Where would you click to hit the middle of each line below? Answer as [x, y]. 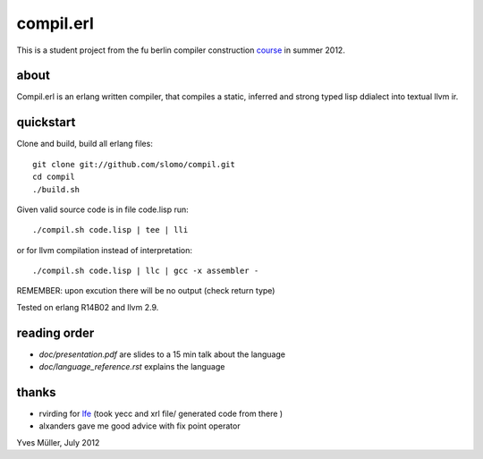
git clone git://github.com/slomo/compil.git [134, 164]
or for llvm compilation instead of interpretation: [104, 250]
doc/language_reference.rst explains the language [132, 367]
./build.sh [56, 189]
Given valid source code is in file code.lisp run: [103, 209]
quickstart [46, 122]
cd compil [54, 177]
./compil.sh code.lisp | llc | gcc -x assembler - [146, 271]
